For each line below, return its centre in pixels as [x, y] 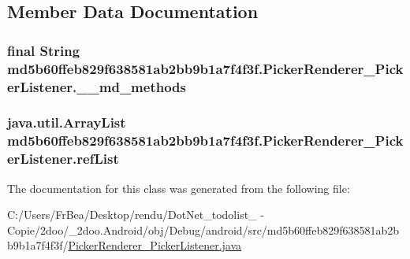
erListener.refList [63, 159]
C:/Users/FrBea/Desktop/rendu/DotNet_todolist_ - [136, 215]
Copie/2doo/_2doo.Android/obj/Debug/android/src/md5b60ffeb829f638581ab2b [203, 229]
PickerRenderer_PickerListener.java [155, 245]
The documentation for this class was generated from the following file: [179, 188]
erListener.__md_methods [97, 86]
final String [44, 50]
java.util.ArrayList [67, 122]
